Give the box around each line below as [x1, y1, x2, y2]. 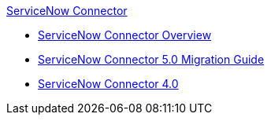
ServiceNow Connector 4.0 [38, 77, 179, 90]
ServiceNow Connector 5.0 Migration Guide [38, 53, 265, 66]
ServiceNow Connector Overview [38, 28, 212, 42]
